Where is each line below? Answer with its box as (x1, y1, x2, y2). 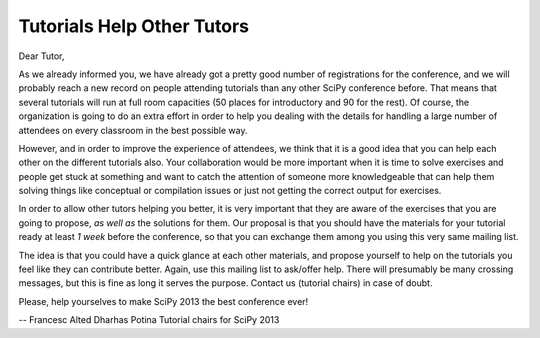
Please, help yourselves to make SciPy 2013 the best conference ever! (18, 295, 309, 307)
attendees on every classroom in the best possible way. (18, 124, 248, 136)
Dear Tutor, (18, 50, 65, 62)
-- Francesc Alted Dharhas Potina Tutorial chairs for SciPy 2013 (18, 314, 280, 326)
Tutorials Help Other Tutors (18, 15, 250, 37)
